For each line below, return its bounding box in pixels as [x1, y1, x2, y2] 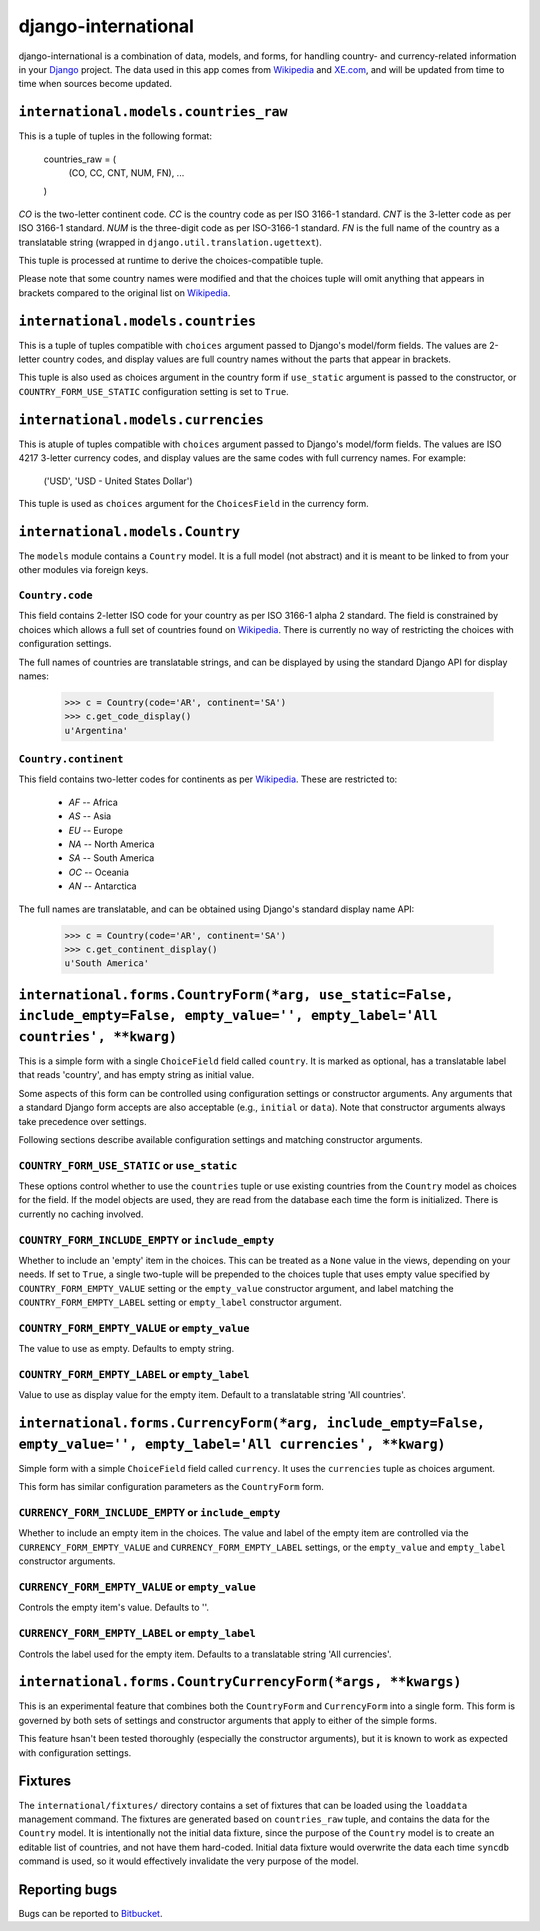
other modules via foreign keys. [18, 564, 149, 576]
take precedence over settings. [18, 1115, 147, 1127]
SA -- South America [68, 852, 155, 864]
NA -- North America [68, 838, 155, 850]
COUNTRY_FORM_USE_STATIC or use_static [18, 1158, 238, 1172]
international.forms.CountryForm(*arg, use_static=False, [18, 986, 454, 1003]
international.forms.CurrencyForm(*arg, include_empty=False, [18, 1415, 485, 1432]
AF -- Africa [68, 796, 119, 808]
